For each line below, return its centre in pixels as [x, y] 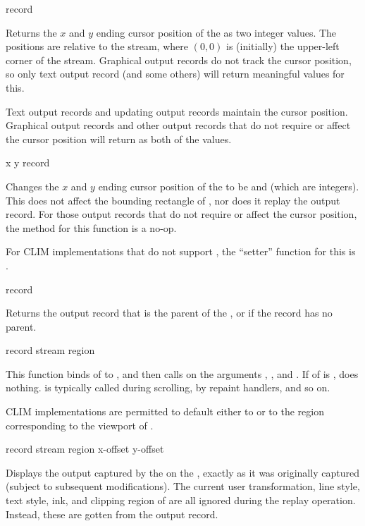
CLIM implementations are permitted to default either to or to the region [165, 411]
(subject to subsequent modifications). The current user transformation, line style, [183, 486]
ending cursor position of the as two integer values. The [216, 32]
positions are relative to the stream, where [97, 46]
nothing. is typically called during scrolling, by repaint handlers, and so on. [168, 387]
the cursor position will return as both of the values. [119, 139]
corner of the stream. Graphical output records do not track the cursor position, [179, 60]
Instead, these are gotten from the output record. [112, 514]
